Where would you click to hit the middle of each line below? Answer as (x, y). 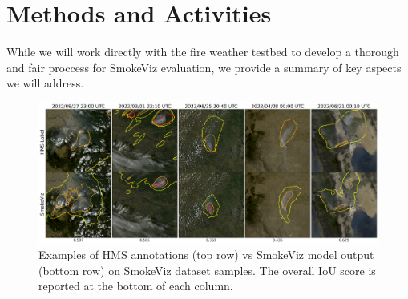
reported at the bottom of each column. (136, 286)
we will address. (45, 83)
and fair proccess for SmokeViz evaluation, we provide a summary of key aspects (204, 67)
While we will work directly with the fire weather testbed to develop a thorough (203, 52)
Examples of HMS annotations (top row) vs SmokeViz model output (206, 255)
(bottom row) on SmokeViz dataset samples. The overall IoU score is (207, 270)
